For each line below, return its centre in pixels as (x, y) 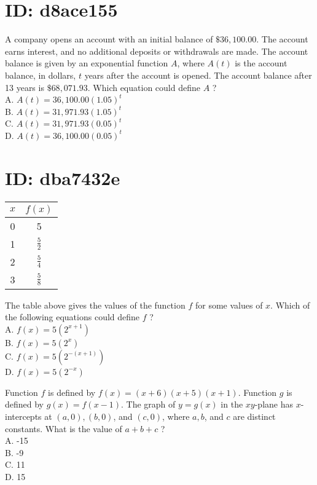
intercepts (23, 416)
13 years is (25, 87)
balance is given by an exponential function (87, 63)
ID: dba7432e (63, 177)
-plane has (274, 404)
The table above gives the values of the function (95, 305)
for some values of (229, 305)
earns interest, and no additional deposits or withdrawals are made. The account (157, 51)
